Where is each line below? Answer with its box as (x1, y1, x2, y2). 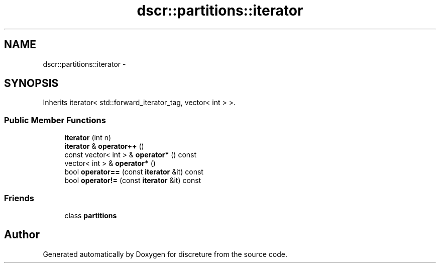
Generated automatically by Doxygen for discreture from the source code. (43, 249, 287, 258)
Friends (4, 193, 34, 203)
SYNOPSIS (4, 77, 59, 90)
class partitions (64, 211, 117, 220)
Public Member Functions (4, 115, 106, 125)
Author (4, 228, 40, 241)
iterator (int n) (64, 133, 112, 142)
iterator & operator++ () (64, 142, 144, 151)
